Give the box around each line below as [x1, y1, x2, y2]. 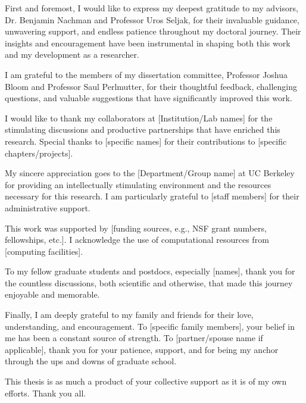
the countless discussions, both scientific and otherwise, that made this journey [5, 276, 293, 289]
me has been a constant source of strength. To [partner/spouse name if [5, 332, 263, 344]
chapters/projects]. [5, 146, 73, 159]
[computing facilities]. [5, 245, 83, 257]
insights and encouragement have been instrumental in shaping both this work [5, 36, 291, 49]
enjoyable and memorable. [5, 288, 100, 301]
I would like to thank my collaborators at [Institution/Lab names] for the [5, 111, 273, 124]
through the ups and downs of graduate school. [5, 355, 177, 367]
